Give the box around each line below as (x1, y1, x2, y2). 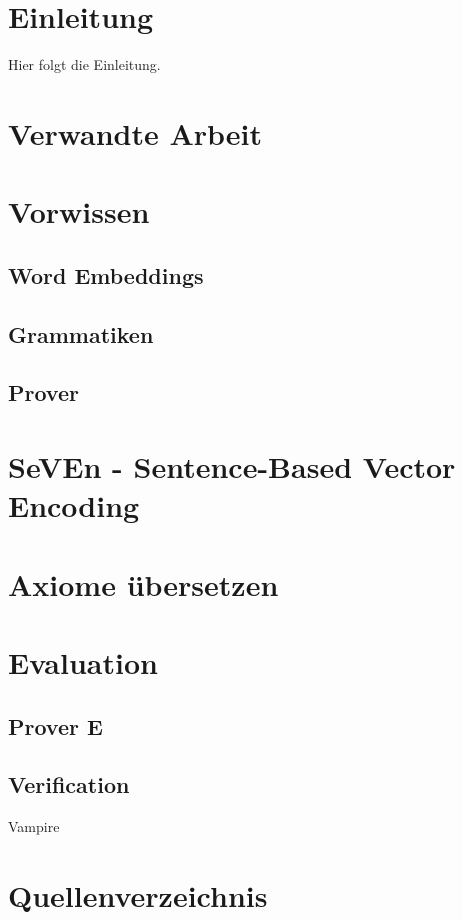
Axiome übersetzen (8, 563, 279, 604)
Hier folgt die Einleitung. (8, 54, 161, 75)
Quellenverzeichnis (8, 874, 268, 915)
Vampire (8, 816, 60, 837)
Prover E (8, 710, 103, 741)
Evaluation (8, 641, 158, 682)
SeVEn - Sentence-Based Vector (8, 446, 456, 486)
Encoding (8, 485, 140, 526)
